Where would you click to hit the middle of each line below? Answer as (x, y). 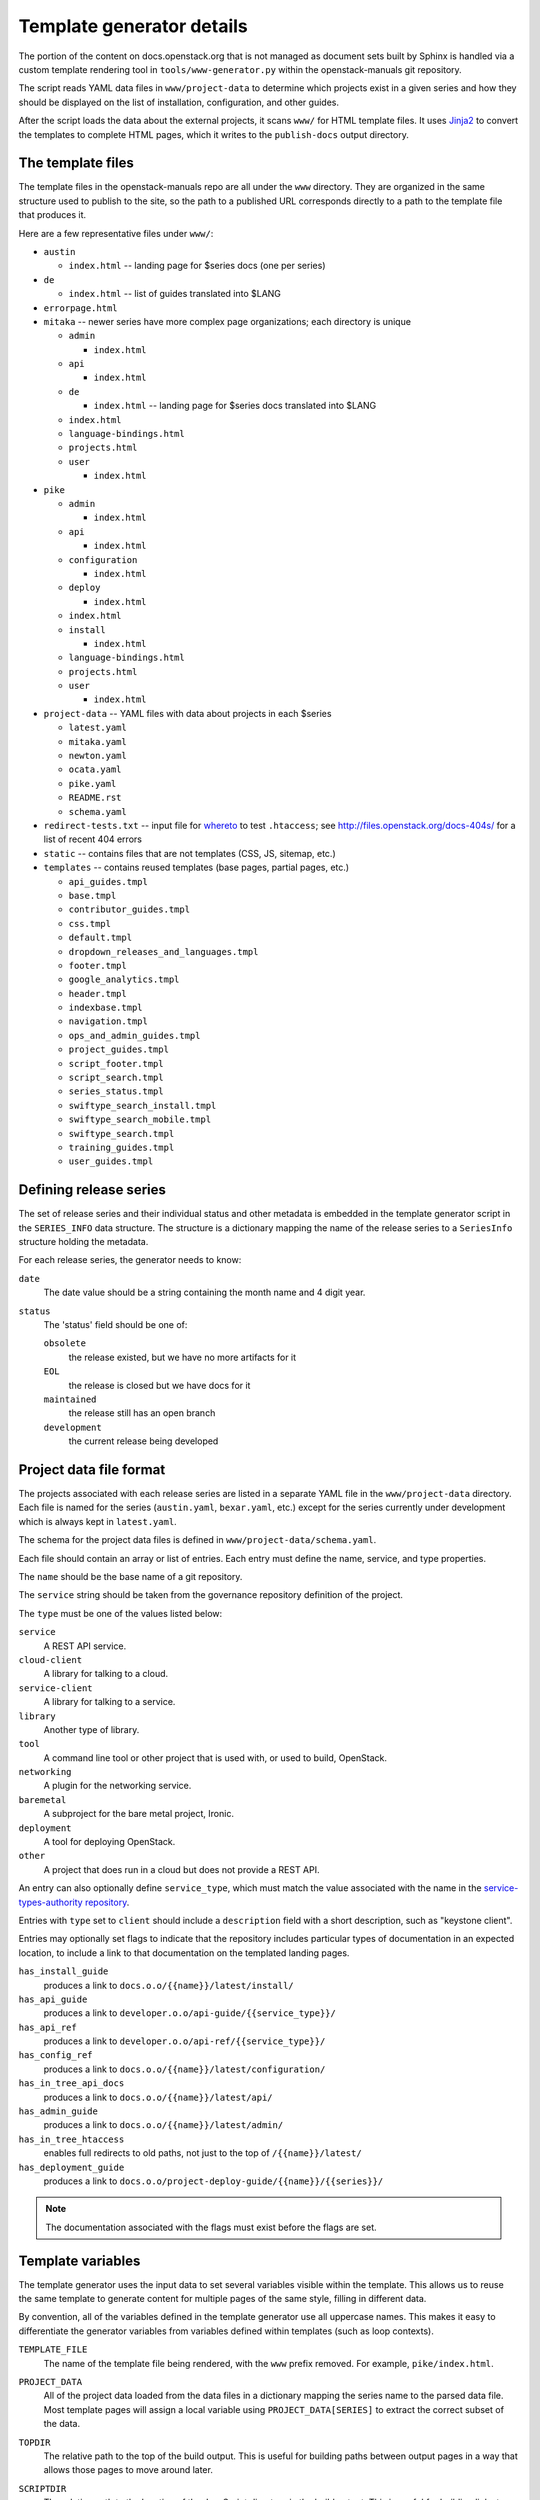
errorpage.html (81, 308)
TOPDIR (34, 2442)
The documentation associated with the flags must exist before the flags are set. (211, 2227)
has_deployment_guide (71, 2167)
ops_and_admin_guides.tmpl (134, 1035)
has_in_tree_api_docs (71, 2083)
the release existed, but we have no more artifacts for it (182, 1357)
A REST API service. (85, 1646)
